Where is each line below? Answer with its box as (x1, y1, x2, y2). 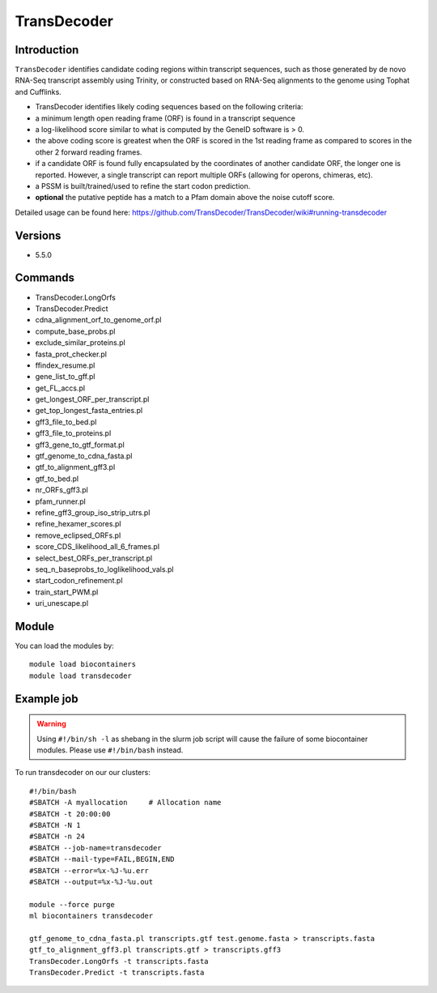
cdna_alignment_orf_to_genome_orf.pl (35, 315, 162, 325)
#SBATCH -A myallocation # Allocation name (29, 798, 222, 808)
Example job (15, 692, 78, 705)
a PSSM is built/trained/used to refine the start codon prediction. (35, 181, 251, 190)
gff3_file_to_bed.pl (35, 417, 97, 427)
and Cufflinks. (15, 87, 62, 96)
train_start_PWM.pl (35, 587, 99, 597)
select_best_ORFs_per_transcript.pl (35, 553, 153, 563)
